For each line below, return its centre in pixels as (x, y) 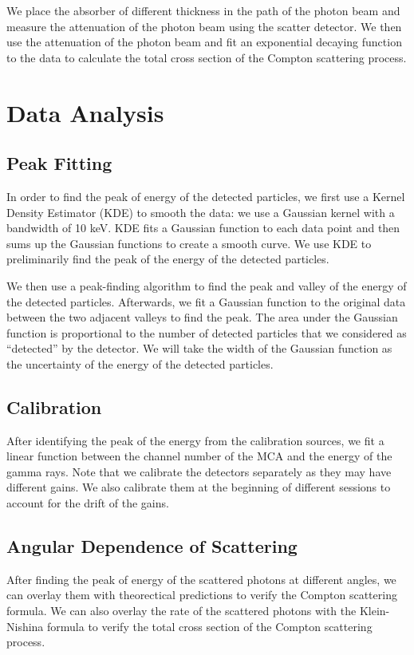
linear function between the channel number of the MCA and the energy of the (199, 456)
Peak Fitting (59, 163)
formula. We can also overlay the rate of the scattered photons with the (181, 611)
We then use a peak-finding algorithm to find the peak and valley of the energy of (207, 285)
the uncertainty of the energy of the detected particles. (140, 363)
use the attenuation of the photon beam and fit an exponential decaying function (204, 42)
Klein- (375, 611)
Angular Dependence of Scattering (152, 546)
